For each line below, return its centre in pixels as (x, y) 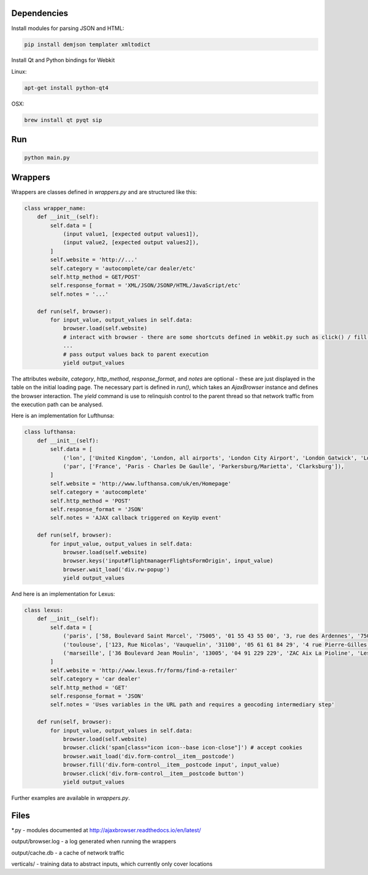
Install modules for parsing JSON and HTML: (68, 28)
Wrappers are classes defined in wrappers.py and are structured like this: (104, 192)
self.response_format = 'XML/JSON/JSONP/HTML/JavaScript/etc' (146, 286)
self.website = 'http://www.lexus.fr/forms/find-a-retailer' (144, 670)
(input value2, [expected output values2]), (131, 243)
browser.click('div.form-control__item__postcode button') (154, 773)
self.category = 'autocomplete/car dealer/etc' (123, 268)
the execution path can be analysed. (57, 404)
